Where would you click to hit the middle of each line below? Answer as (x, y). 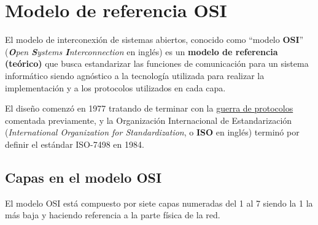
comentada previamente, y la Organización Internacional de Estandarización (149, 120)
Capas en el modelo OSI (83, 177)
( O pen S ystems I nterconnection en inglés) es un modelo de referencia (142, 51)
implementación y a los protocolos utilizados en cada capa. (115, 87)
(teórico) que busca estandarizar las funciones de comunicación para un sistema (157, 63)
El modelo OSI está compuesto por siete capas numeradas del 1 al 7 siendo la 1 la (159, 203)
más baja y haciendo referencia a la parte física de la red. (113, 215)
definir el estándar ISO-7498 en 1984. (75, 144)
